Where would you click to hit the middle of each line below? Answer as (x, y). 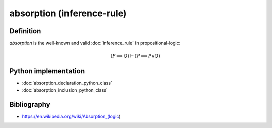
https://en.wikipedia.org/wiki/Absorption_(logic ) (71, 116)
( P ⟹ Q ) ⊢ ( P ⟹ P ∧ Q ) (135, 56)
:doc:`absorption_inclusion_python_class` (65, 90)
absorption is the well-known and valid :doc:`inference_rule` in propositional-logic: (95, 43)
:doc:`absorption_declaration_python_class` (67, 83)
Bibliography (30, 105)
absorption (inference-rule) (68, 13)
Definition (25, 31)
